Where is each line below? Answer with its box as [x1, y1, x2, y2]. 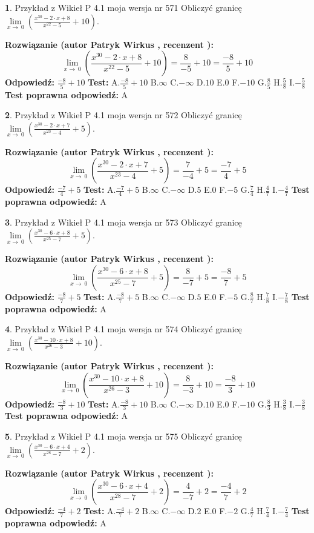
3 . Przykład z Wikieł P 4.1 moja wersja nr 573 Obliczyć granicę [5, 215, 242, 228]
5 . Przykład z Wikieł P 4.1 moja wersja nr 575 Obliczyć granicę [5, 429, 242, 442]
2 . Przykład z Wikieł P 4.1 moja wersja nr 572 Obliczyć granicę [5, 109, 242, 121]
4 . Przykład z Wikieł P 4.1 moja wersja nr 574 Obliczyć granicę [5, 323, 242, 335]
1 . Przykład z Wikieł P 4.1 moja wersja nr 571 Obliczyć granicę [5, 1, 242, 13]
